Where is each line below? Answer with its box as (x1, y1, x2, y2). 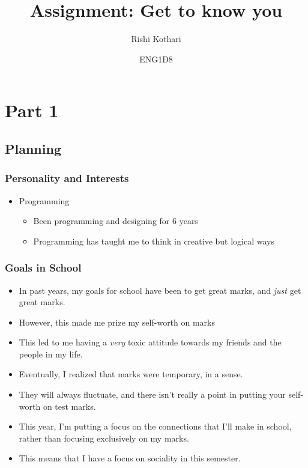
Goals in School (5, 260, 82, 275)
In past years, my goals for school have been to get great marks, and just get (19, 284, 301, 296)
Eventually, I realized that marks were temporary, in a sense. (19, 368, 243, 380)
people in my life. (19, 347, 83, 360)
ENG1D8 (139, 52, 173, 65)
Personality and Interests (5, 171, 129, 186)
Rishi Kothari (131, 32, 181, 45)
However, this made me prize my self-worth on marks (19, 315, 216, 328)
